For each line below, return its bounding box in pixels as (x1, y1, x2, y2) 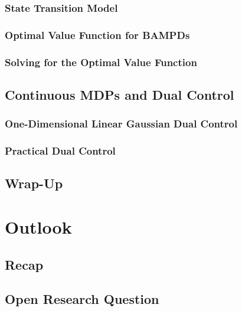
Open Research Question (5, 290, 159, 308)
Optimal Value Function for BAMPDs (5, 27, 190, 42)
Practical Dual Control (5, 143, 116, 158)
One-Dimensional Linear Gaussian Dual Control (5, 116, 238, 131)
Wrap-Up (5, 174, 63, 192)
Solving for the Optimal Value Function (5, 54, 197, 69)
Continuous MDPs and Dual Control (5, 85, 234, 103)
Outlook (5, 214, 72, 238)
